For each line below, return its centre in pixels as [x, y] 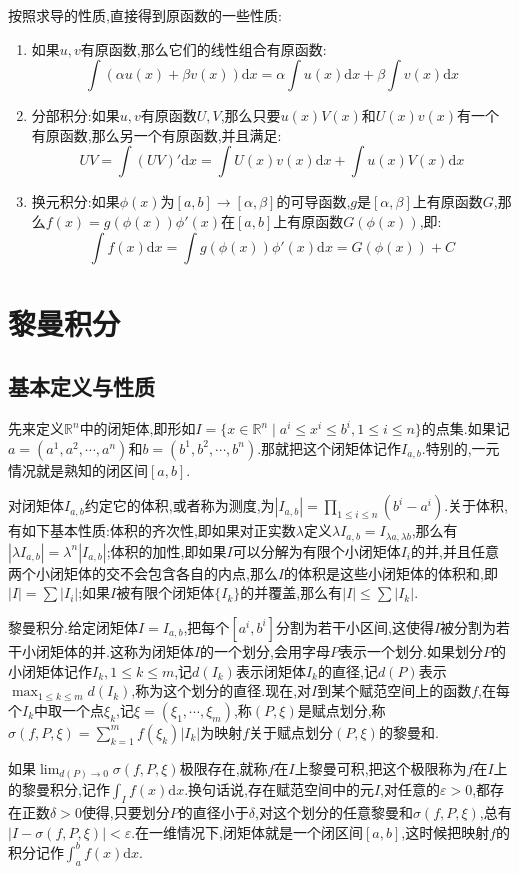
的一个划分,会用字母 [265, 650]
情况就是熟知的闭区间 [78, 469]
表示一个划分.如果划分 [410, 650]
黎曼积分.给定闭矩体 [73, 626]
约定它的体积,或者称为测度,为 [179, 505]
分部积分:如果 [75, 115]
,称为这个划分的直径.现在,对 [221, 690]
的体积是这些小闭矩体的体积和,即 [391, 572]
